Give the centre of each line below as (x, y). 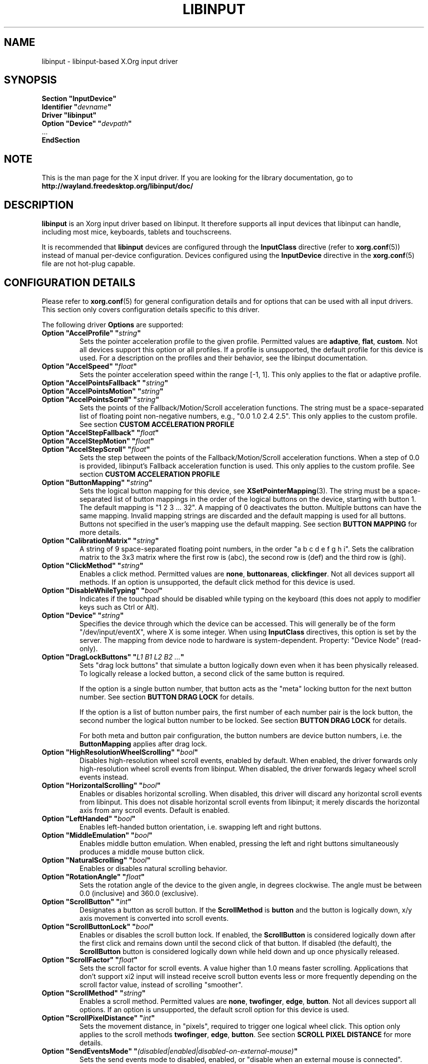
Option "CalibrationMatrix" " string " (100, 540)
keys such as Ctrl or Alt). (119, 607)
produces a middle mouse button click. (142, 851)
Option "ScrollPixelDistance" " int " (98, 1018)
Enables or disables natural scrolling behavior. (153, 868)
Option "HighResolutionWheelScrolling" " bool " (120, 752)
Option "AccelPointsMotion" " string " (103, 391)
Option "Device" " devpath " (87, 124)
